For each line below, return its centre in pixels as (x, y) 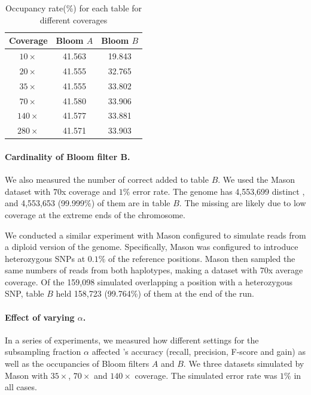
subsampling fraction (43, 352)
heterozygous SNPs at (45, 258)
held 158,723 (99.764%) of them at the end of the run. (155, 293)
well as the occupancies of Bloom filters (77, 364)
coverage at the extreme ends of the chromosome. (95, 214)
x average (286, 270)
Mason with (27, 375)
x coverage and (89, 191)
